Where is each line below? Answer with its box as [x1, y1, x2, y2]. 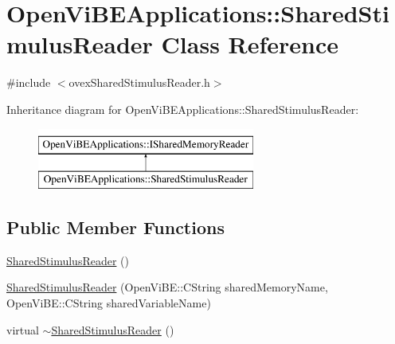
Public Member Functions [6, 215, 225, 240]
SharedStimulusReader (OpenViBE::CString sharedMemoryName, [6, 279, 328, 295]
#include [6, 74, 51, 91]
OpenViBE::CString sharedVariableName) [6, 295, 211, 311]
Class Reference [161, 28, 339, 61]
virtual [6, 321, 39, 338]
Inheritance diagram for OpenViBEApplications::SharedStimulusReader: [6, 100, 359, 117]
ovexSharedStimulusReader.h [68, 74, 210, 91]
